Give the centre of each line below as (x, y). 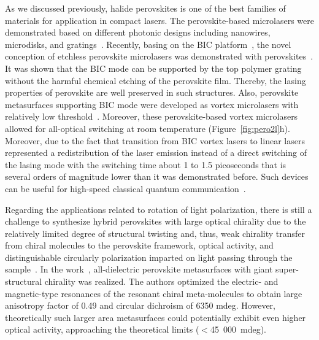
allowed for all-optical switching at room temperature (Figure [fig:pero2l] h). (148, 128)
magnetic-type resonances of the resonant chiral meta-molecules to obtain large (154, 293)
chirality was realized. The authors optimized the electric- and (161, 281)
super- (287, 269)
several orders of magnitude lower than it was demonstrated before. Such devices (157, 176)
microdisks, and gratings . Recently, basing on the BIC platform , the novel (148, 44)
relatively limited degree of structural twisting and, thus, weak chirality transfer (155, 233)
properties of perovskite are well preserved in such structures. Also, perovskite (152, 92)
